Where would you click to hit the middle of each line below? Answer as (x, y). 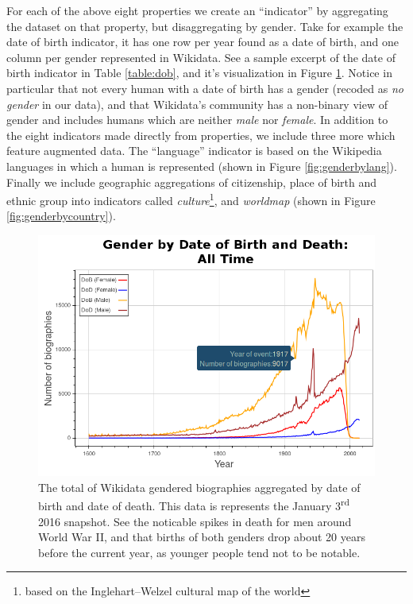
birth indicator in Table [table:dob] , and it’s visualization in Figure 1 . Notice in (199, 73)
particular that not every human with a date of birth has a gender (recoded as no (205, 88)
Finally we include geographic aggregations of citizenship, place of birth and (192, 182)
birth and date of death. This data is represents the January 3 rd (194, 505)
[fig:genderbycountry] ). (61, 216)
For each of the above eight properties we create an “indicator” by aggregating (197, 10)
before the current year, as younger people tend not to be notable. (199, 552)
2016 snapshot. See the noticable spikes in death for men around (195, 521)
